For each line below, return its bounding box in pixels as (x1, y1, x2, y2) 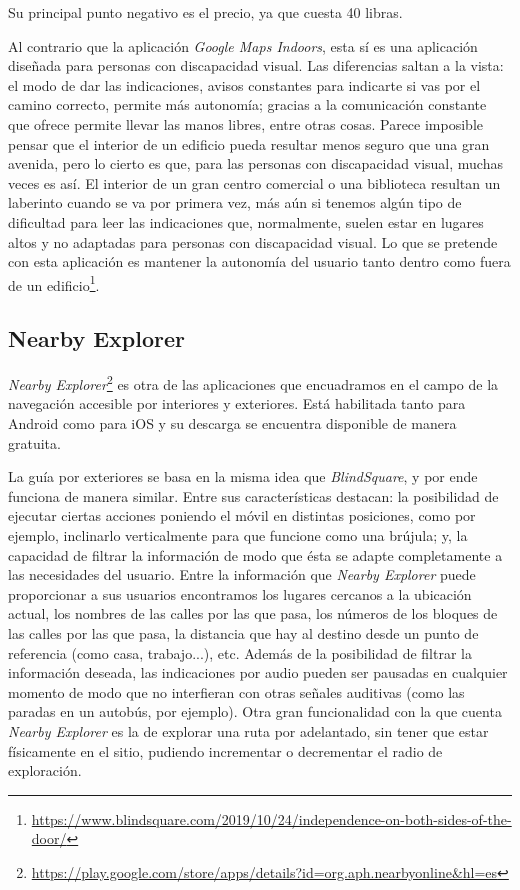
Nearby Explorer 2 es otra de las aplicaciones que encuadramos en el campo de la (8, 371, 499, 394)
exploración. (8, 760, 82, 781)
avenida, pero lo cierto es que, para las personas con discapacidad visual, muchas (8, 153, 503, 174)
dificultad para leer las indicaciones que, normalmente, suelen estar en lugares (8, 211, 484, 232)
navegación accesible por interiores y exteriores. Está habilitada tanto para (8, 393, 466, 414)
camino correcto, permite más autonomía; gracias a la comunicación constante (8, 94, 487, 115)
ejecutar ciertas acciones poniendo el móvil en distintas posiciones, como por (8, 505, 476, 526)
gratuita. (8, 432, 61, 453)
